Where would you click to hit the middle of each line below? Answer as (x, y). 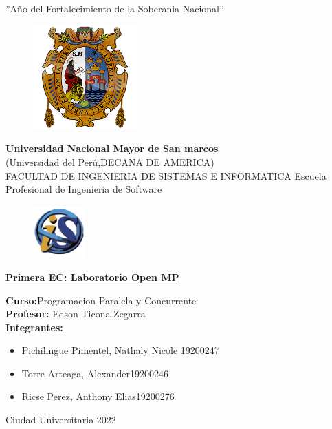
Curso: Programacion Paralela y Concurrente (101, 300)
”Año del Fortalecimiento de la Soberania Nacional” (115, 8)
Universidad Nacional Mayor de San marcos (112, 148)
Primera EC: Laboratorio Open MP (92, 276)
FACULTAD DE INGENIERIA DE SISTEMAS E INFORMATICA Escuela (166, 175)
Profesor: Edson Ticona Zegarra (76, 314)
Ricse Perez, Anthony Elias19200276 (98, 396)
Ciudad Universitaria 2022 (61, 420)
